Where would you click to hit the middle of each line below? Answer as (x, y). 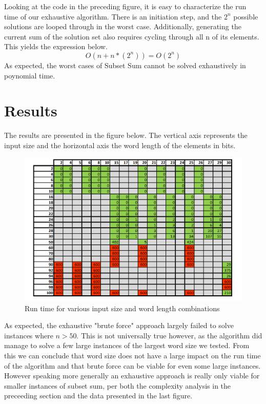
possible (246, 16)
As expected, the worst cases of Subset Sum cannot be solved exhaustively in (125, 65)
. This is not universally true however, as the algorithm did (169, 335)
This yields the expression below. (56, 46)
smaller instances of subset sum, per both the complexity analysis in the (118, 385)
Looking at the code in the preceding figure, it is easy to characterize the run (125, 6)
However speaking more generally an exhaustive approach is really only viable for (132, 376)
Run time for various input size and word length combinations (122, 308)
